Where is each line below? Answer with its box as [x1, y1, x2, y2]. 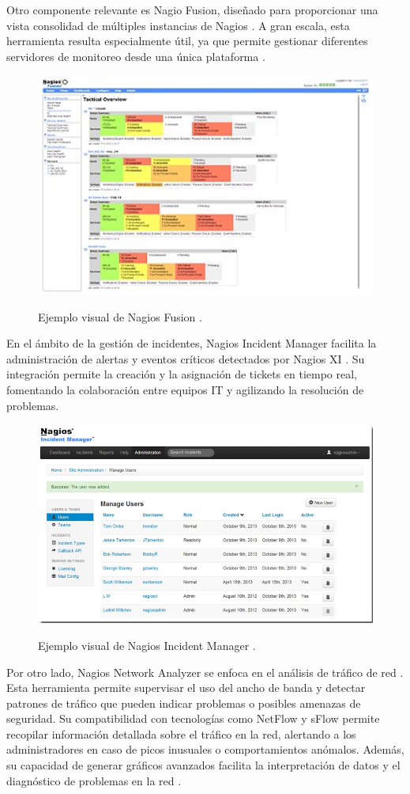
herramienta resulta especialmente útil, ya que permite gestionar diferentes [6, 32, 368, 49]
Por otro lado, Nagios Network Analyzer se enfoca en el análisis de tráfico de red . [6, 663, 404, 680]
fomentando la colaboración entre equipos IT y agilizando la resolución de [6, 382, 364, 398]
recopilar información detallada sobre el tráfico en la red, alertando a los [6, 725, 356, 742]
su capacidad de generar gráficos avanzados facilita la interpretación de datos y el [6, 757, 401, 773]
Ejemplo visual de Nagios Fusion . [38, 308, 202, 325]
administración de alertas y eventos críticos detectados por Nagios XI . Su [6, 350, 365, 367]
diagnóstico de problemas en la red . [6, 772, 182, 788]
